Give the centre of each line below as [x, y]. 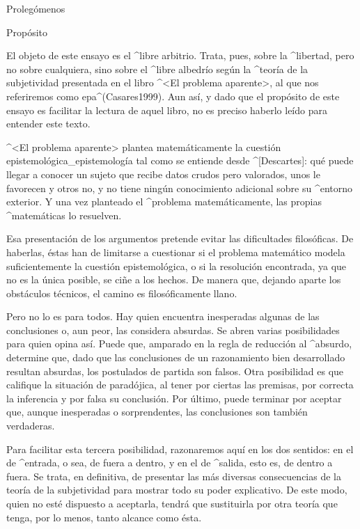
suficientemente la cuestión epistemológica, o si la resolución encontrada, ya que [177, 266]
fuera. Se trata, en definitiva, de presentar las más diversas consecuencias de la [174, 476]
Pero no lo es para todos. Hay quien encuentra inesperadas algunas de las [163, 316]
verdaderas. [31, 426]
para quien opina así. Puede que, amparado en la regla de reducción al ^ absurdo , [179, 344]
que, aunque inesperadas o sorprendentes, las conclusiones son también [157, 412]
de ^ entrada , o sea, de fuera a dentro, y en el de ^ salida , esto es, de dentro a [170, 463]
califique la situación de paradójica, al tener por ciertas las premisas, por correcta [180, 385]
